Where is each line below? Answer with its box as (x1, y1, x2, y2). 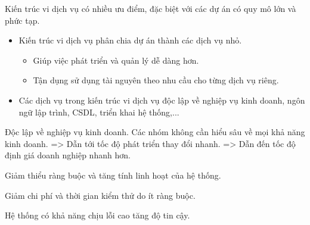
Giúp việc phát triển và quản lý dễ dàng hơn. (33, 54, 199, 66)
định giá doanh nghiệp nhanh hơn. (5, 149, 131, 161)
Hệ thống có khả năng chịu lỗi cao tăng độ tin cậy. (5, 209, 190, 221)
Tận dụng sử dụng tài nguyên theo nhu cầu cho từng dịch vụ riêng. (33, 74, 279, 86)
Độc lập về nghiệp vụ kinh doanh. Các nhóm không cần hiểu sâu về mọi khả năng (5, 126, 305, 138)
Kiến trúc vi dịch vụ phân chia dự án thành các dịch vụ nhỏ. (18, 34, 242, 46)
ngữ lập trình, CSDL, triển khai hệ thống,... (18, 105, 179, 118)
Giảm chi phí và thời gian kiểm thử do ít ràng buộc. (5, 189, 196, 201)
